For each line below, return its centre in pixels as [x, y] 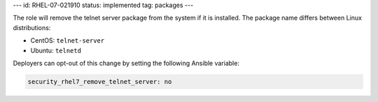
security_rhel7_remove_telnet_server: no [100, 81]
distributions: [32, 27]
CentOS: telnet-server [68, 41]
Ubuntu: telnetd [56, 50]
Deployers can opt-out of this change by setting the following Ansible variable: [126, 63]
